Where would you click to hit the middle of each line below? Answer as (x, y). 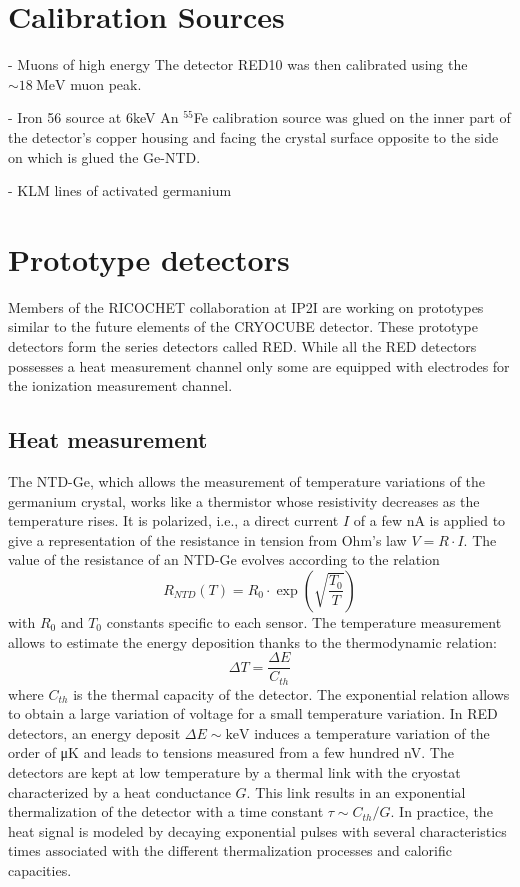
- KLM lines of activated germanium (120, 190)
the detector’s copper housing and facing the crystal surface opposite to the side (253, 136)
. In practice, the (441, 811)
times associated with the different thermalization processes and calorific (230, 850)
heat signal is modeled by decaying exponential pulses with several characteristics (257, 830)
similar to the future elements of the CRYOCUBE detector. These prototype (243, 326)
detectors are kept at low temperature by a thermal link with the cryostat (234, 772)
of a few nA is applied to (429, 520)
